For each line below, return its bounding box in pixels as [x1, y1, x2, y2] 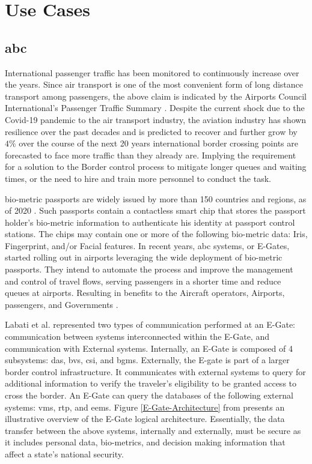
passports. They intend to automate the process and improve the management [5, 263, 293, 276]
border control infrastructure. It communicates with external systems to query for [5, 365, 306, 378]
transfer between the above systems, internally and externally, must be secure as [5, 424, 301, 436]
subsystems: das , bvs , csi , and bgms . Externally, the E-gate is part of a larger [5, 354, 290, 366]
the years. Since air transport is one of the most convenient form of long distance [5, 78, 304, 91]
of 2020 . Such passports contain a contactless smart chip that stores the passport [5, 204, 306, 217]
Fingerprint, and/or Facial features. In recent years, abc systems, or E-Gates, [5, 239, 290, 252]
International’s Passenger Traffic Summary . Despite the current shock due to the [5, 101, 305, 114]
